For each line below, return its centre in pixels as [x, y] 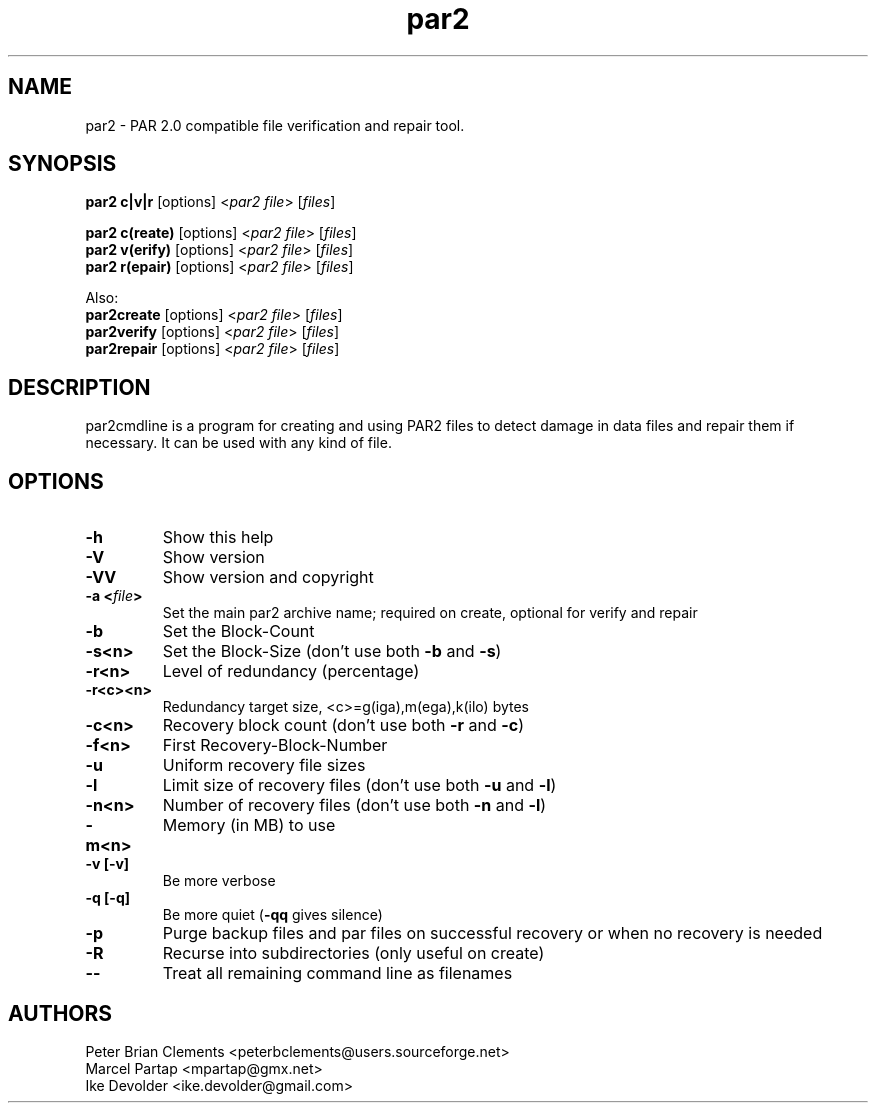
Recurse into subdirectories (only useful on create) [353, 953]
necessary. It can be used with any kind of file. [238, 443]
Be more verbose [219, 881]
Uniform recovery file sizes [264, 765]
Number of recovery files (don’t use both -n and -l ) [354, 805]
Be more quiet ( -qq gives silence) [272, 915]
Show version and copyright [268, 577]
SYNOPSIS [62, 164]
